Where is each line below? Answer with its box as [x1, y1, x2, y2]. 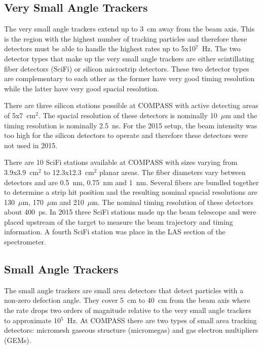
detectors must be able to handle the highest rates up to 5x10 [4, 43, 196, 54]
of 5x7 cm [4, 110, 36, 120]
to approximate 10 [4, 315, 61, 325]
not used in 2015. [4, 139, 58, 150]
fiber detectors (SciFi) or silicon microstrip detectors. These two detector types [4, 63, 249, 74]
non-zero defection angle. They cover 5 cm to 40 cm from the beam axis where [4, 295, 250, 305]
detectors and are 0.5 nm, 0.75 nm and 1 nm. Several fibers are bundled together [4, 177, 259, 187]
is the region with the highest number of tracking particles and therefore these [4, 33, 247, 44]
